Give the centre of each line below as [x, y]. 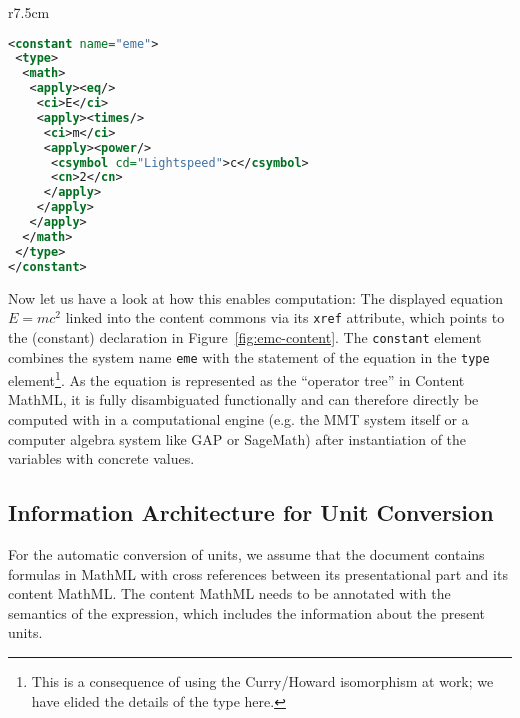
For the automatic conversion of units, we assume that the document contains [246, 553]
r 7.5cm [29, 12]
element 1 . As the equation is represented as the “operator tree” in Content [236, 378]
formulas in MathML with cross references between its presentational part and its [258, 573]
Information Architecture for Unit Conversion [251, 512]
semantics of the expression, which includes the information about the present [246, 612]
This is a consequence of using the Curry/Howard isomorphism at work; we [262, 680]
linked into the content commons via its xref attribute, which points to [285, 317]
